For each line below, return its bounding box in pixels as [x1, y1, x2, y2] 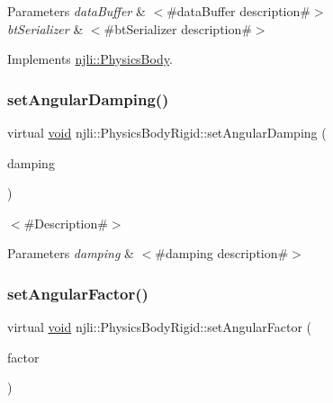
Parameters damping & [7, 244, 134, 263]
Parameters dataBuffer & [7, 2, 146, 20]
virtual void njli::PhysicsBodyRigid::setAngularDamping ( [7, 123, 327, 141]
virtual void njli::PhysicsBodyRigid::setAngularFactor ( [7, 318, 312, 336]
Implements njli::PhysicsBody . [7, 49, 173, 68]
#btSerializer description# [103, 19, 252, 38]
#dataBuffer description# [166, 2, 310, 20]
